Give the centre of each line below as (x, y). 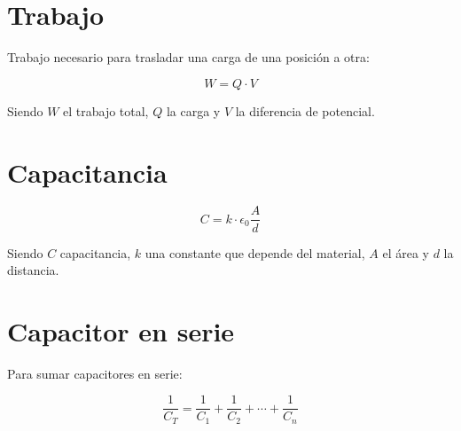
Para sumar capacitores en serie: (95, 373)
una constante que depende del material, (255, 252)
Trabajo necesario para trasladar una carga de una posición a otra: (188, 57)
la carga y (193, 110)
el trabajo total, (106, 110)
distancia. (33, 270)
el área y (406, 252)
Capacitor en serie (121, 330)
